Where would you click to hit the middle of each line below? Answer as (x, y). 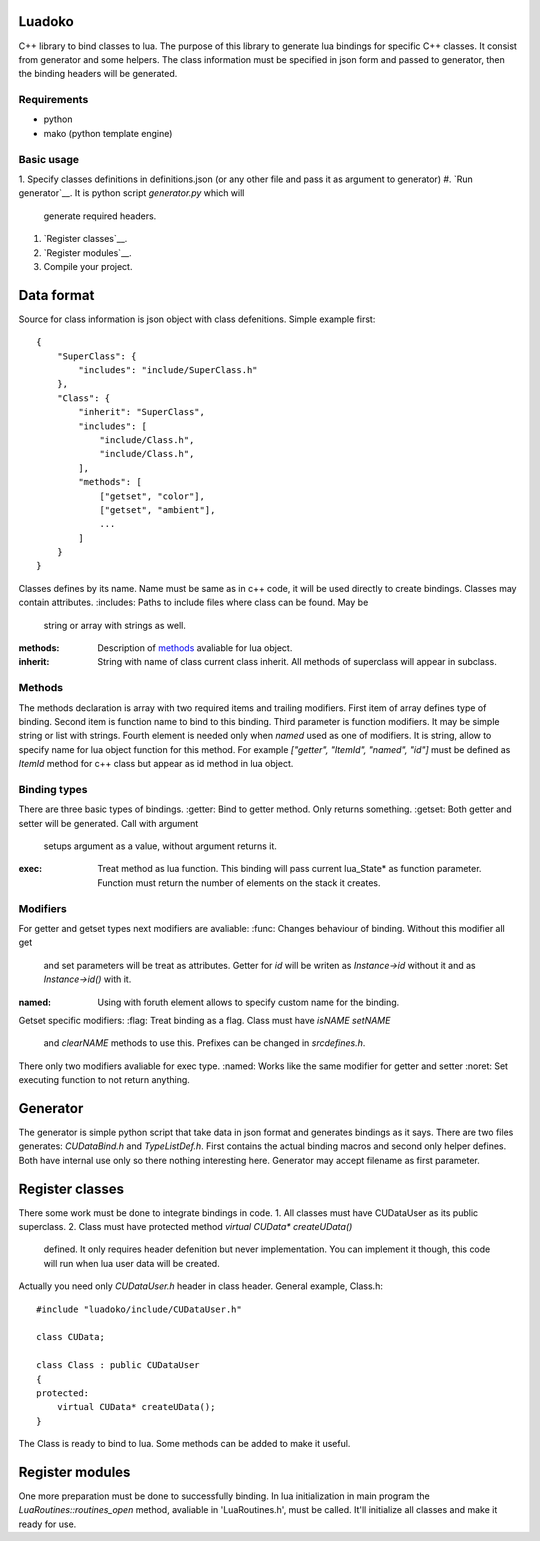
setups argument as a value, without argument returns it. (160, 846)
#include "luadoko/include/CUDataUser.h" (139, 1309)
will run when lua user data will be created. (131, 1263)
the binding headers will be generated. (98, 74)
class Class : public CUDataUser (118, 1365)
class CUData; (70, 1337)
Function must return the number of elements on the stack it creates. (239, 882)
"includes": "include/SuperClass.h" (168, 370)
